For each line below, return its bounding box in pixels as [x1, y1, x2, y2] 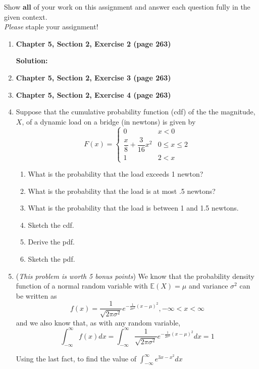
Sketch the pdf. [28, 253, 75, 264]
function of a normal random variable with [16, 280, 148, 291]
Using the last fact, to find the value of [16, 353, 136, 363]
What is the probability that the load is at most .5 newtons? [28, 185, 216, 196]
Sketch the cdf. [28, 219, 74, 230]
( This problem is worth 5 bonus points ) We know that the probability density [16, 270, 254, 281]
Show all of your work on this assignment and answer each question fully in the [4, 2, 250, 12]
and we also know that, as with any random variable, [16, 317, 181, 327]
